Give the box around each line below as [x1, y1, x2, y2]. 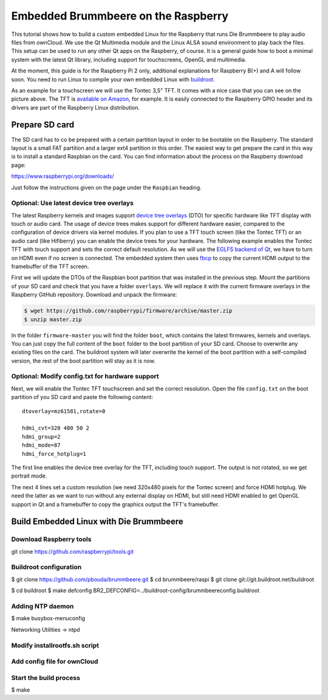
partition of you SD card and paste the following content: [11, 394, 153, 401]
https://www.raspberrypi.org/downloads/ [11, 172, 114, 180]
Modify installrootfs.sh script [11, 641, 100, 649]
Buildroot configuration [11, 563, 82, 571]
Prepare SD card [11, 119, 75, 130]
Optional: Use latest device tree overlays [11, 199, 134, 207]
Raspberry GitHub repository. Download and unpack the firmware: [11, 291, 177, 299]
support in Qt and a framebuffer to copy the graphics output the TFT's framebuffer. [11, 500, 220, 508]
